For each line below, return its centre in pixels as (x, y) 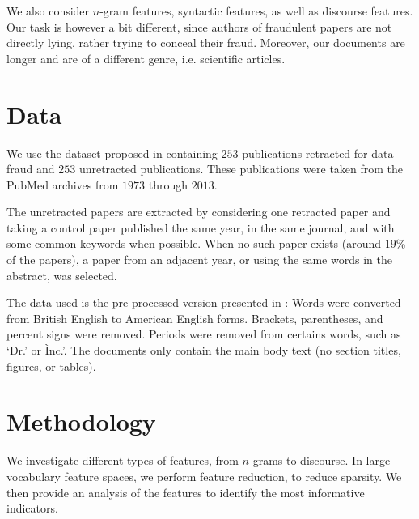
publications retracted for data (318, 153)
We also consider (48, 11)
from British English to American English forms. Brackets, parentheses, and (195, 318)
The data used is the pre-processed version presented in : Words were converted (204, 302)
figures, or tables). (51, 366)
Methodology (81, 421)
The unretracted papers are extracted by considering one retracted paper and (199, 212)
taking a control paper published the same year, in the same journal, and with (201, 227)
